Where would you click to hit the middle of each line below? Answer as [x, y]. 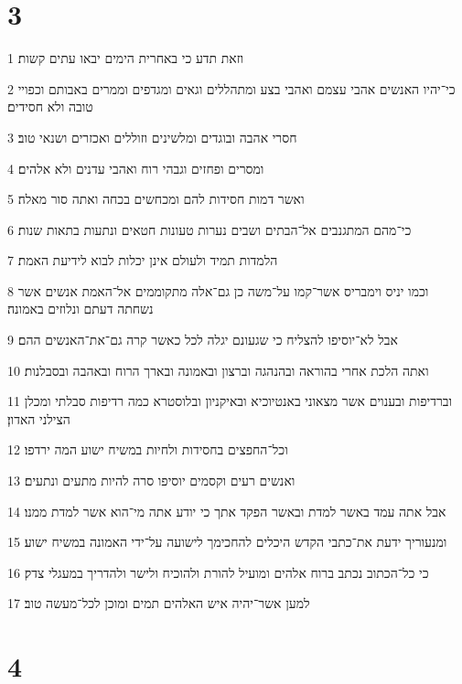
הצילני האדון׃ [39, 418]
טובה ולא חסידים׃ [50, 107]
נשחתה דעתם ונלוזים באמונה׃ [81, 309]
